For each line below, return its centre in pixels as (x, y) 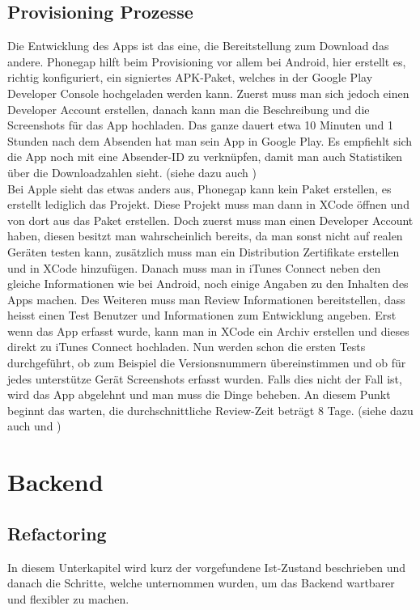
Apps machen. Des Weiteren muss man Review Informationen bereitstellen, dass (206, 299)
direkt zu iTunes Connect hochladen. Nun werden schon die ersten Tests (187, 347)
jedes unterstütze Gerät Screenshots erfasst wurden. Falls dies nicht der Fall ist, (205, 378)
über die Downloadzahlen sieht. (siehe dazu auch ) (132, 172)
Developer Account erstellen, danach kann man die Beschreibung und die (189, 109)
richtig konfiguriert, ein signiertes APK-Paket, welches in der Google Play (190, 77)
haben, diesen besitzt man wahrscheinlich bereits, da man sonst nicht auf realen (205, 236)
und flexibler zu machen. (68, 598)
